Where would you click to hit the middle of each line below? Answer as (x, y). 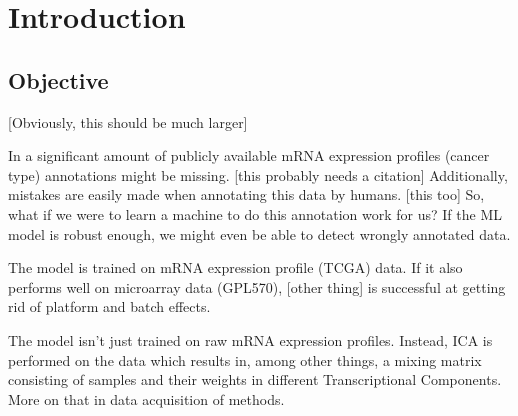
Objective (58, 79)
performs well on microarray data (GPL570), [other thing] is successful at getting (257, 286)
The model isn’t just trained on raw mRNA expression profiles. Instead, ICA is (250, 339)
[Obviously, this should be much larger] (128, 121)
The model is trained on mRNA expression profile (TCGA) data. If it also (235, 267)
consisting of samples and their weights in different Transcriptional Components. (255, 379)
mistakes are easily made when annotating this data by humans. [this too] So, (246, 194)
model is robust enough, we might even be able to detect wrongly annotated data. (259, 233)
